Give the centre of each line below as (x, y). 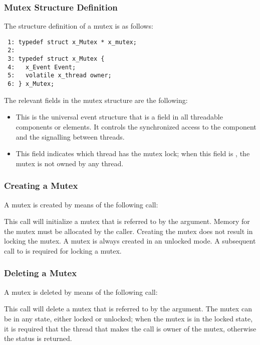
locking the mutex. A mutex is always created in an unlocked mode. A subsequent (130, 241)
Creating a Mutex (41, 186)
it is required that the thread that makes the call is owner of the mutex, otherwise (130, 328)
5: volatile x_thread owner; (60, 76)
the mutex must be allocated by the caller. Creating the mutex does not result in (128, 231)
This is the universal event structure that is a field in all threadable (119, 117)
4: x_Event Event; (42, 67)
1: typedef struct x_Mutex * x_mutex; (72, 42)
